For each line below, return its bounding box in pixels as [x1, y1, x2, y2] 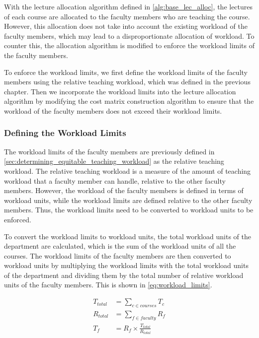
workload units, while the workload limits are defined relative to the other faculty [4, 195, 253, 205]
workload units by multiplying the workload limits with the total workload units [4, 260, 249, 270]
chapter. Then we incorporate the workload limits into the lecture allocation [4, 86, 236, 96]
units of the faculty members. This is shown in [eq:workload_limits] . [4, 279, 212, 290]
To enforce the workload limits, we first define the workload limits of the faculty [4, 67, 248, 77]
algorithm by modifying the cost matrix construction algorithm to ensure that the [4, 96, 254, 106]
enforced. [4, 214, 31, 224]
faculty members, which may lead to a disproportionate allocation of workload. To [4, 30, 255, 41]
